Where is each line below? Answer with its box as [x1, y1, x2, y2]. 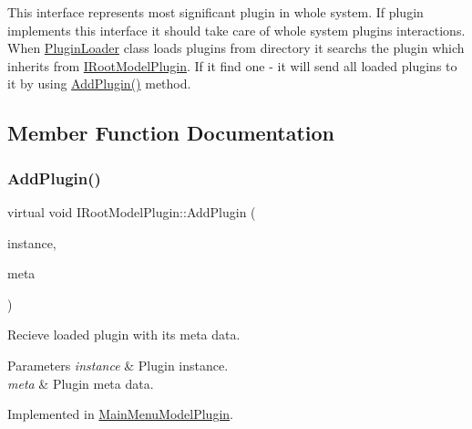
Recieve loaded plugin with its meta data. [7, 325, 241, 344]
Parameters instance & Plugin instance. [7, 355, 229, 374]
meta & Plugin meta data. [7, 373, 154, 392]
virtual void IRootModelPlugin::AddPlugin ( [7, 202, 256, 221]
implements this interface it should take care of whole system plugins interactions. [7, 20, 466, 39]
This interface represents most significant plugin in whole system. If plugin [7, 3, 424, 21]
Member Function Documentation [7, 119, 335, 147]
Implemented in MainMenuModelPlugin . [7, 404, 233, 424]
